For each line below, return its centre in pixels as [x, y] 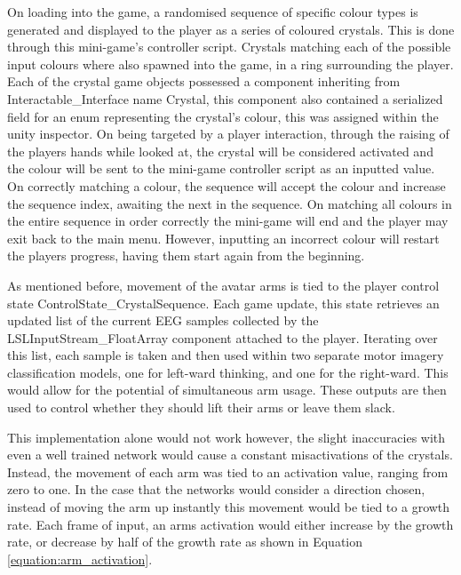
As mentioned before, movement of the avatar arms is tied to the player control [223, 285]
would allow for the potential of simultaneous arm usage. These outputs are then [227, 390]
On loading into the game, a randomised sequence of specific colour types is [213, 12]
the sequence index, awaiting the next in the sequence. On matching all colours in [230, 203]
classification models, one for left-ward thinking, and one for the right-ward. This [228, 372]
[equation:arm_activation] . [80, 559]
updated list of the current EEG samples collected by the [163, 320]
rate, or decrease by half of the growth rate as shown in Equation [185, 542]
